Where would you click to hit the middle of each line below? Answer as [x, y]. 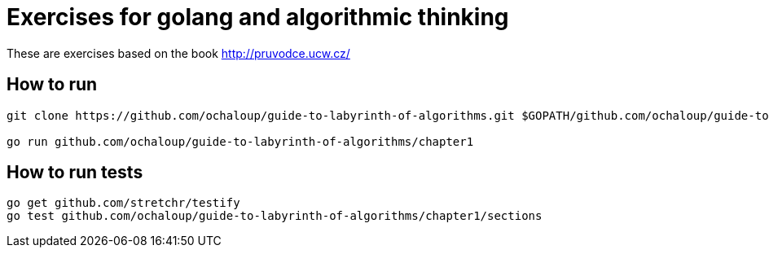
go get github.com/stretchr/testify [123, 203]
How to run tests [75, 173]
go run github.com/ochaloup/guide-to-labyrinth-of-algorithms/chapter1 [240, 141]
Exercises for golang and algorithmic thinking [258, 17]
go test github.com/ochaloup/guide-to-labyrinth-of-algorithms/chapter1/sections [275, 216]
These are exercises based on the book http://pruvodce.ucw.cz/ [178, 53]
